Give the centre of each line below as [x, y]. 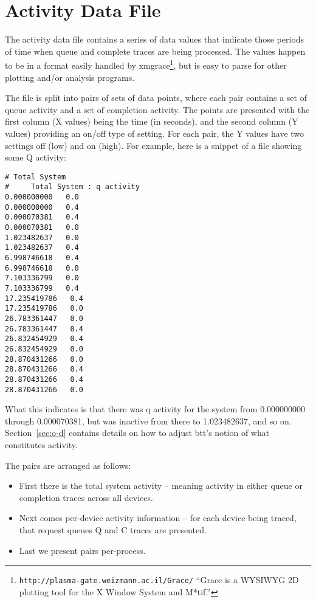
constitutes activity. [41, 444]
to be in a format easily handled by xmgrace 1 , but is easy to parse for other [146, 64]
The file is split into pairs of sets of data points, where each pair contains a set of [156, 98]
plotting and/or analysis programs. [70, 77]
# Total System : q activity [72, 187]
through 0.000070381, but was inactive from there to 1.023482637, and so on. [148, 420]
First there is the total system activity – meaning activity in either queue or [161, 486]
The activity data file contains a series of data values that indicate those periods [155, 39]
